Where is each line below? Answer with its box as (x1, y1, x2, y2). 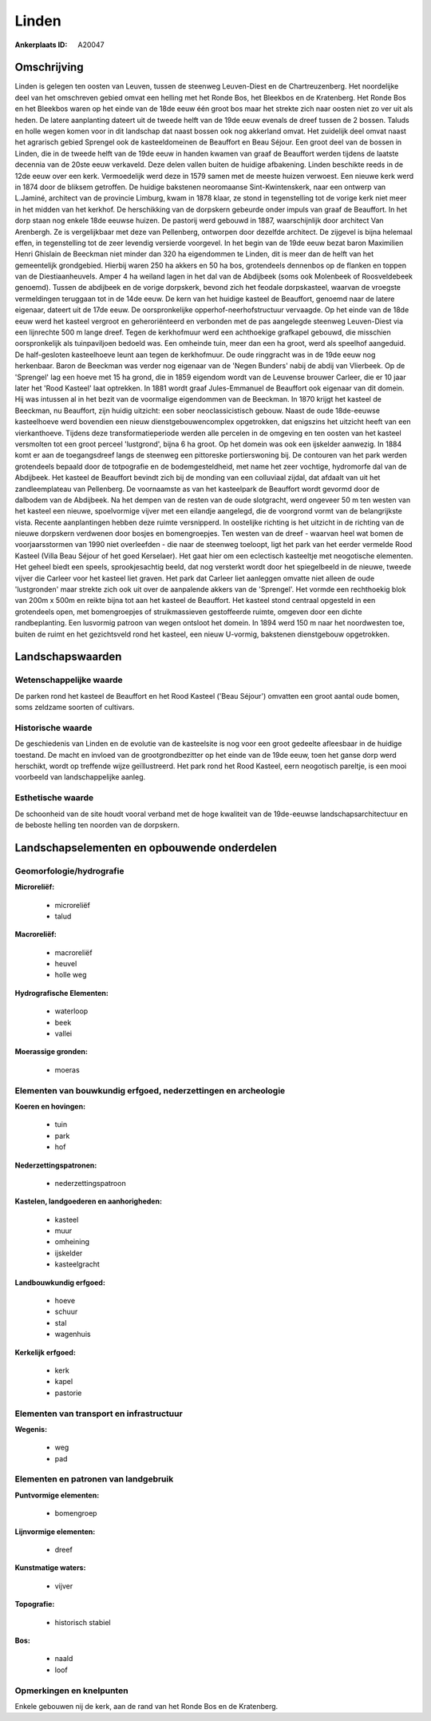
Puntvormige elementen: (14, 1490, 100, 1500)
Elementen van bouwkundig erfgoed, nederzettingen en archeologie (14, 1085, 286, 1096)
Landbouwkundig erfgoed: (14, 1278, 105, 1287)
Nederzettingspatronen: (14, 1160, 97, 1170)
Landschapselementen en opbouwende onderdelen (14, 841, 277, 855)
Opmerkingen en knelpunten (14, 1685, 129, 1696)
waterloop (54, 1006, 89, 1016)
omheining (54, 1237, 90, 1247)
